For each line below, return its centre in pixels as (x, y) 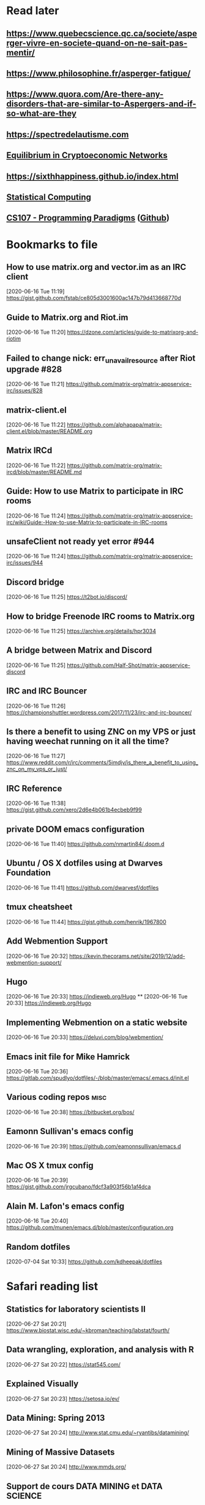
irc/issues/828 (24, 390)
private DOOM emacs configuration (76, 829)
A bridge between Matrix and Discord (79, 650)
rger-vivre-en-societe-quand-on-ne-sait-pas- (97, 43)
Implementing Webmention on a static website (97, 1022)
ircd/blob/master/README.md (44, 472)
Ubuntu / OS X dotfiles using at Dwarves (85, 863)
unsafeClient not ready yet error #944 (80, 541)
